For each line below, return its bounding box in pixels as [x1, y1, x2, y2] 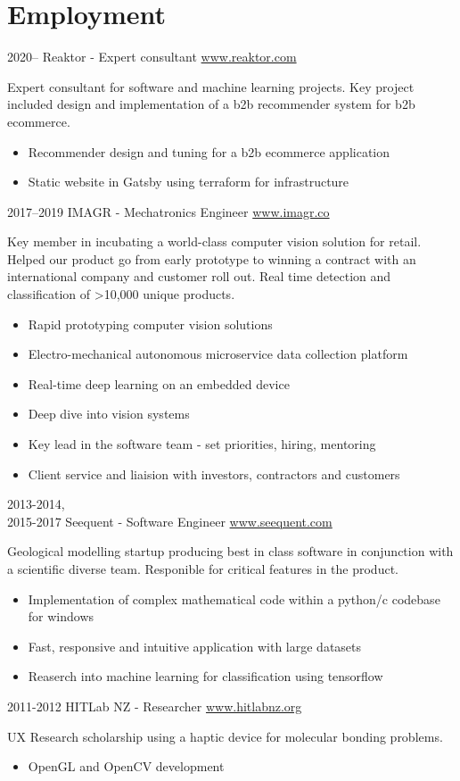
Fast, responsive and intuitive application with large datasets [28, 636, 362, 655]
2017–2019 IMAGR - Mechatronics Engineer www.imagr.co [7, 202, 330, 220]
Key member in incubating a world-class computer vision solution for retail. [7, 232, 422, 251]
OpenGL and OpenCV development [28, 757, 225, 776]
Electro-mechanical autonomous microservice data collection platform [28, 345, 408, 363]
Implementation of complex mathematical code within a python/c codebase [28, 589, 440, 608]
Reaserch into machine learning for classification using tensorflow [28, 667, 383, 685]
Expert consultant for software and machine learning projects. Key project [7, 77, 415, 96]
